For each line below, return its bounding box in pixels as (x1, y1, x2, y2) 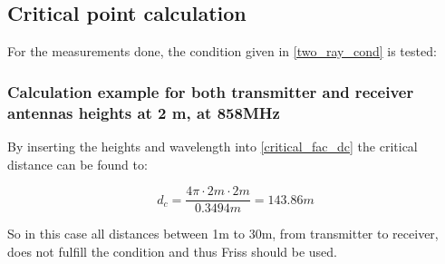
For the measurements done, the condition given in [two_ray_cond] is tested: (7, 42, 437, 61)
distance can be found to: (7, 154, 148, 173)
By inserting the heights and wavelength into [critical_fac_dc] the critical (7, 136, 418, 155)
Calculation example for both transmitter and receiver (7, 80, 414, 103)
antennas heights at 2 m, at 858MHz (7, 101, 280, 123)
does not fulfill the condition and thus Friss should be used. (7, 241, 337, 260)
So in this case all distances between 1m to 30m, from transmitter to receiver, (7, 224, 439, 243)
